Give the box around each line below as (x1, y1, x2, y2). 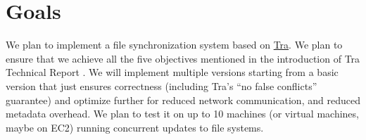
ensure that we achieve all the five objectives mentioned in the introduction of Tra (6, 51, 360, 65)
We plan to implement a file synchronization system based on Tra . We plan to (6, 37, 343, 52)
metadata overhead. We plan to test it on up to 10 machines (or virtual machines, (6, 106, 359, 121)
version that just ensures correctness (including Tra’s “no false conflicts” (6, 78, 317, 93)
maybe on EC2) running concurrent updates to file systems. (6, 120, 264, 134)
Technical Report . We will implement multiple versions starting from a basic (6, 65, 339, 79)
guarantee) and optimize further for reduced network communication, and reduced (6, 92, 360, 107)
